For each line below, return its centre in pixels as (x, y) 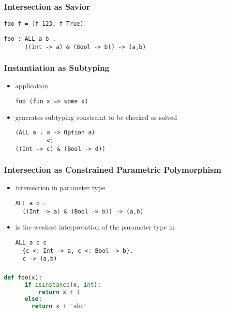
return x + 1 (59, 292)
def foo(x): (23, 277)
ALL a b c (31, 242)
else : (33, 299)
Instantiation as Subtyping (57, 68)
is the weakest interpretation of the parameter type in (95, 227)
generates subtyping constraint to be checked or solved (96, 117)
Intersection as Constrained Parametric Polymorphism (113, 170)
